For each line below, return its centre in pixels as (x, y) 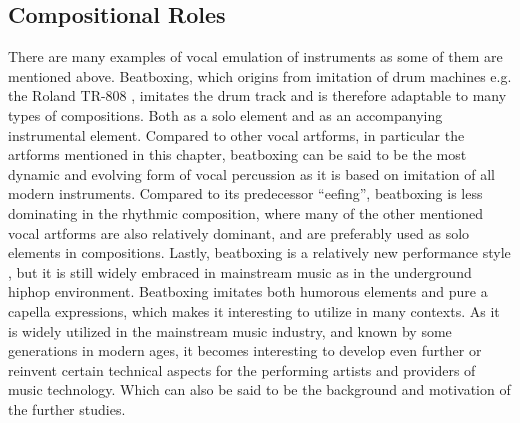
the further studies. (67, 408)
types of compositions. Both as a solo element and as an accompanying (225, 114)
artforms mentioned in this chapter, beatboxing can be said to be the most (237, 154)
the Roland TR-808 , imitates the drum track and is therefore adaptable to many (257, 95)
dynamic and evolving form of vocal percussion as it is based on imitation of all (251, 173)
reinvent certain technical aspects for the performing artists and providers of (242, 369)
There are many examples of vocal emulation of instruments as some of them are (255, 56)
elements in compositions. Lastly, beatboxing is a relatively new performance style (259, 252)
